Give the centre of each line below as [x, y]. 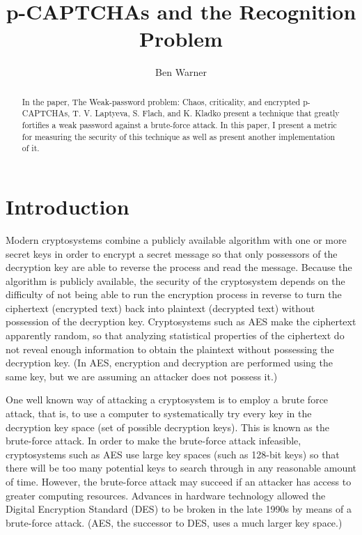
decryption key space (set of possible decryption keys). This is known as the [167, 427]
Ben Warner [181, 72]
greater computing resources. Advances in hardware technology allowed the [166, 495]
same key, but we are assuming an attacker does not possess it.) [142, 376]
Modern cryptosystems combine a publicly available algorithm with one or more [176, 239]
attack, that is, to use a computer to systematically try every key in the [159, 413]
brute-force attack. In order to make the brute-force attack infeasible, [154, 441]
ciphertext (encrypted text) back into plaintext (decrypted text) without [160, 308]
